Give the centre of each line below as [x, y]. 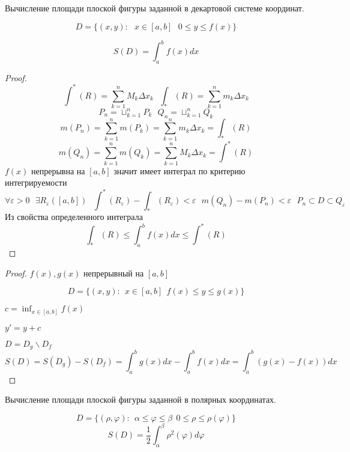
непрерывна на [58, 170]
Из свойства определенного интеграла [74, 217]
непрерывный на [113, 273]
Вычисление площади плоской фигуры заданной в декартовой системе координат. [155, 8]
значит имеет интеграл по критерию [180, 170]
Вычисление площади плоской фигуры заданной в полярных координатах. [141, 399]
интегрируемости [36, 182]
